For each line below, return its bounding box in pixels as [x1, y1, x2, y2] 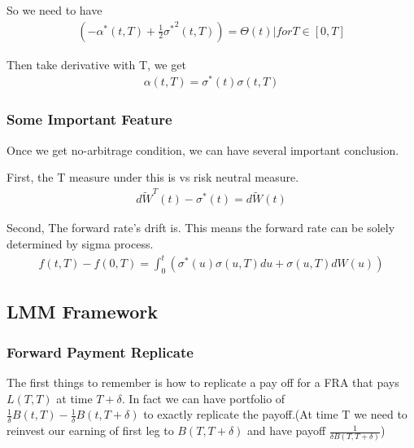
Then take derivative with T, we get [7, 55, 186, 72]
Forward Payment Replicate [7, 341, 194, 362]
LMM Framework [7, 299, 159, 324]
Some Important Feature [7, 109, 172, 130]
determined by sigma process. [7, 235, 154, 253]
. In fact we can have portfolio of [121, 389, 285, 406]
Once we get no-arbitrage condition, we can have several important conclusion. [7, 141, 399, 158]
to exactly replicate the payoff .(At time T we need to [143, 406, 407, 423]
